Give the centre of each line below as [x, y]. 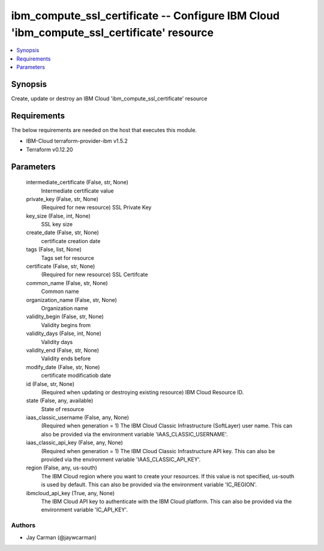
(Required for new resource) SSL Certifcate [94, 275]
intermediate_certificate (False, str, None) [77, 182]
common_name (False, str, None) [67, 283]
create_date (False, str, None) [62, 233]
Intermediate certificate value [77, 191]
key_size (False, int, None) [58, 215]
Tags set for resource [67, 257]
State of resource [63, 409]
